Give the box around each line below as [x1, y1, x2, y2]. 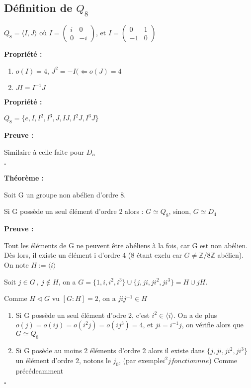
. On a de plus [173, 309, 217, 320]
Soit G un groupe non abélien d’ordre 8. [4, 189, 126, 199]
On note [4, 260, 29, 270]
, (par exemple [119, 355, 163, 365]
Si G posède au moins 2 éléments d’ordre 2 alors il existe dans [15, 345, 205, 356]
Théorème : [4, 173, 44, 183]
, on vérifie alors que [181, 319, 244, 330]
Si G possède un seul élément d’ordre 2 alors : [4, 206, 144, 216]
